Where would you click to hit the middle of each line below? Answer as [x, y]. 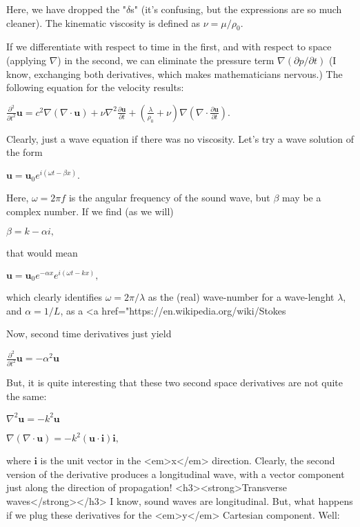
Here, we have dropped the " [67, 9]
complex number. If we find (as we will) [90, 211]
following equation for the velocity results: [95, 87]
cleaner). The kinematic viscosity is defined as [103, 22]
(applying [26, 60]
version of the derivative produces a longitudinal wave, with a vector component [176, 474]
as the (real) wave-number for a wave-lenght [241, 297]
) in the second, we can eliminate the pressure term [166, 60]
